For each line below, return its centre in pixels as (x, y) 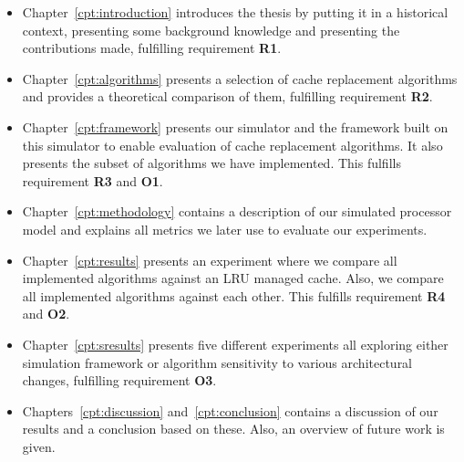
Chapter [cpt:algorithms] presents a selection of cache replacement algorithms (240, 78)
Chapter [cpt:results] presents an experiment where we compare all (210, 260)
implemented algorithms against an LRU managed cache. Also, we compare (233, 278)
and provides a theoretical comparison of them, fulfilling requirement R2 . (227, 96)
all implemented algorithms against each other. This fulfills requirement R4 (234, 295)
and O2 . (46, 314)
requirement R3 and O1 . (93, 180)
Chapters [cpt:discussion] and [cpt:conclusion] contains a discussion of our (230, 410)
